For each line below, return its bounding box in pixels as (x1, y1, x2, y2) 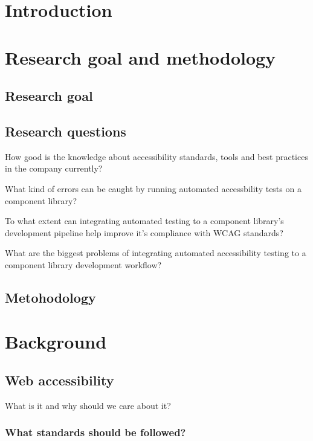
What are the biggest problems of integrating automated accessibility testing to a (5, 246, 306, 259)
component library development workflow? (5, 258, 162, 271)
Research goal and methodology (5, 45, 276, 69)
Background (5, 329, 107, 354)
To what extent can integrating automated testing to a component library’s (5, 214, 284, 227)
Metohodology (5, 288, 96, 306)
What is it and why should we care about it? (5, 399, 171, 411)
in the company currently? (5, 162, 103, 175)
